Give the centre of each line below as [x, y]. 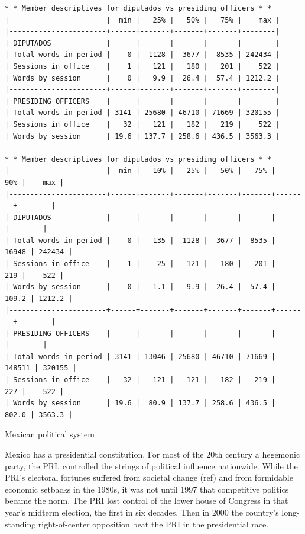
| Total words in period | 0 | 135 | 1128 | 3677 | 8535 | [140, 240]
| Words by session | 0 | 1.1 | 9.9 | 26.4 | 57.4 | [140, 287]
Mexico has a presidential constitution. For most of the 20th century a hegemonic [152, 454]
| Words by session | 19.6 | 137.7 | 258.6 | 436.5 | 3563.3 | [142, 136]
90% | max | [35, 182]
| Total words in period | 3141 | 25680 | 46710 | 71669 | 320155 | [142, 113]
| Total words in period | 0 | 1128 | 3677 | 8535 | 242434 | [142, 55]
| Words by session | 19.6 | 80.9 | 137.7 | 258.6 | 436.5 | [140, 403]
